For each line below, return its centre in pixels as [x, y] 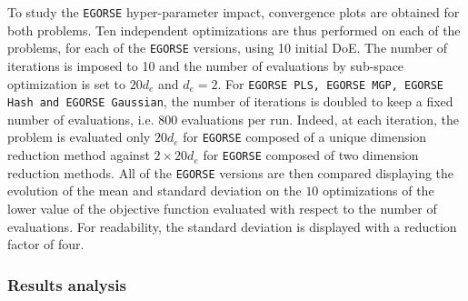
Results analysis [67, 284]
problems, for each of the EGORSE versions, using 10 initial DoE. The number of [228, 48]
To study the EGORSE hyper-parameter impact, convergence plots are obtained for [234, 12]
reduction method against [79, 155]
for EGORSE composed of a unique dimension [305, 137]
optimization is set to [67, 83]
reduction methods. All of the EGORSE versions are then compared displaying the [231, 172]
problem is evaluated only [79, 137]
